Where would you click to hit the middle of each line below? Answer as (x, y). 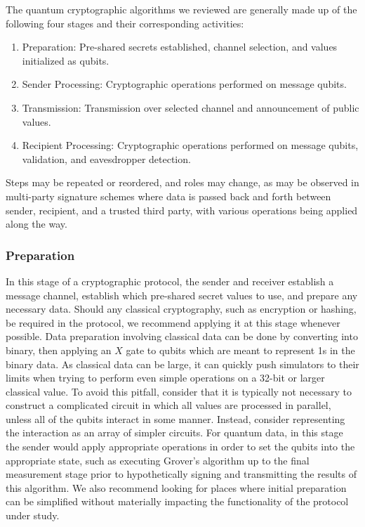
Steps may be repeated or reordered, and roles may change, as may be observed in (182, 182)
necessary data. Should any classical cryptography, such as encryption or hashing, (181, 309)
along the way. (36, 224)
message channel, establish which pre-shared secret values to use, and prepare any (182, 295)
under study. (33, 515)
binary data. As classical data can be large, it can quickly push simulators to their (182, 364)
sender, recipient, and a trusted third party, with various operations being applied (182, 210)
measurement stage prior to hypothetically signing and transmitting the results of (181, 474)
